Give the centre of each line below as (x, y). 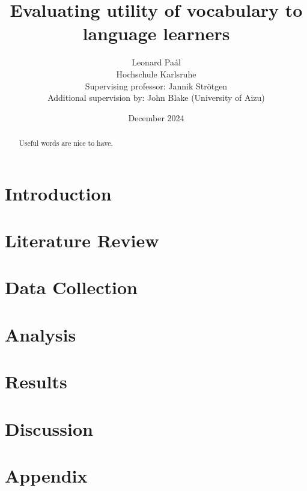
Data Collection (71, 287)
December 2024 (156, 117)
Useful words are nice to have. (66, 143)
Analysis (41, 334)
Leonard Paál (156, 62)
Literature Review (82, 240)
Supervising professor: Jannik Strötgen (156, 86)
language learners (156, 33)
